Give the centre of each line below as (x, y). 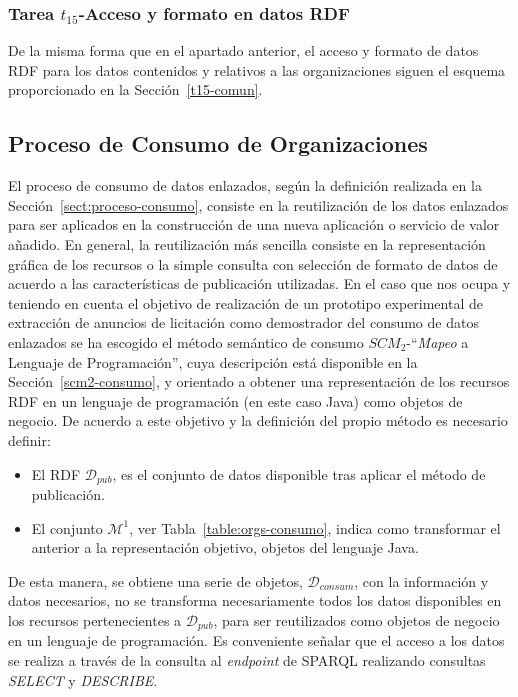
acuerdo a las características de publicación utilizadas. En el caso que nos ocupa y (259, 283)
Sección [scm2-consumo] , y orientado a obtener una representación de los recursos (259, 381)
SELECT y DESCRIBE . (83, 679)
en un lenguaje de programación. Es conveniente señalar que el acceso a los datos (256, 640)
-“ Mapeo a (437, 341)
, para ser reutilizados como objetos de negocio (356, 619)
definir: (29, 439)
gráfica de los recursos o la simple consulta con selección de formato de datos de (253, 263)
